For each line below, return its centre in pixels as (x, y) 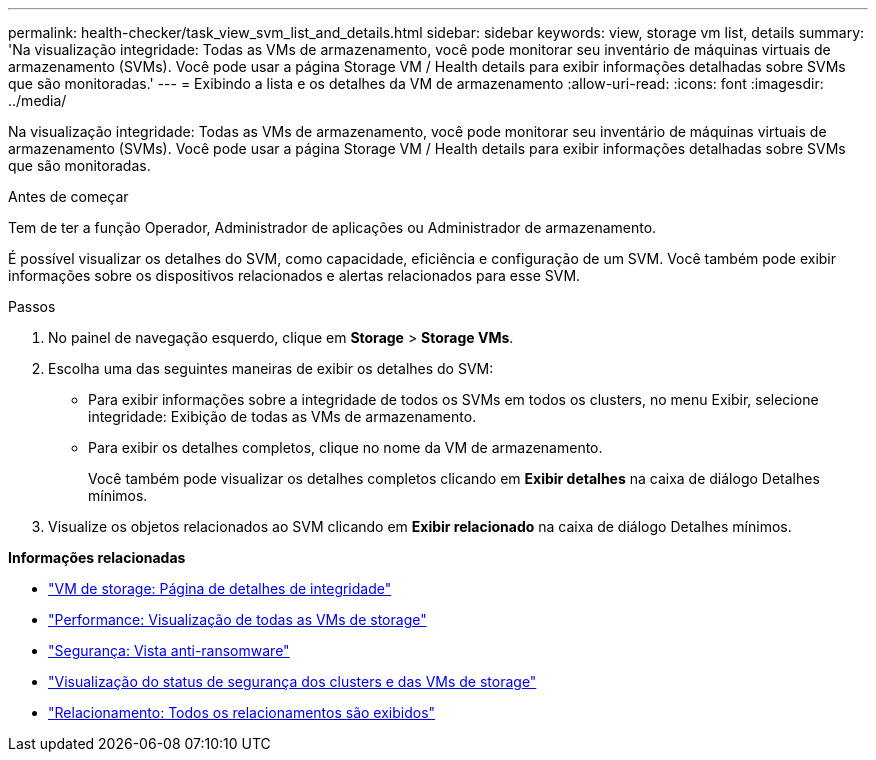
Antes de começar (68, 196)
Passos (32, 306)
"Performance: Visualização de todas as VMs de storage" (237, 619)
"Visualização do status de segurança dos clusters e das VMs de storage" (292, 681)
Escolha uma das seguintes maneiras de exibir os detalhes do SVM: (271, 368)
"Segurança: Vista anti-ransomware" (169, 650)
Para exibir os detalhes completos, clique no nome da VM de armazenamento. (345, 447)
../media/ (37, 100)
